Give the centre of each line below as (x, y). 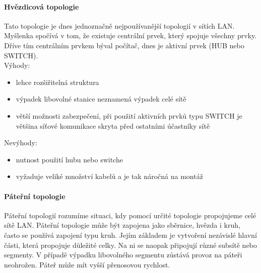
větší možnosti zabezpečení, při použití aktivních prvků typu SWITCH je (129, 115)
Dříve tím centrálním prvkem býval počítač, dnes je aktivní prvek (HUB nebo (124, 45)
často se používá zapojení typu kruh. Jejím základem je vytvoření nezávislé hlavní (130, 235)
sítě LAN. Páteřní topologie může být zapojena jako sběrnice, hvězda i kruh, (122, 225)
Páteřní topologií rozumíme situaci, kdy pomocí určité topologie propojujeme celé (130, 215)
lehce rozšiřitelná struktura (57, 82)
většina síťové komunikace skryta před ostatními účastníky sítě (113, 125)
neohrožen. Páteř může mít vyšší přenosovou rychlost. (87, 264)
